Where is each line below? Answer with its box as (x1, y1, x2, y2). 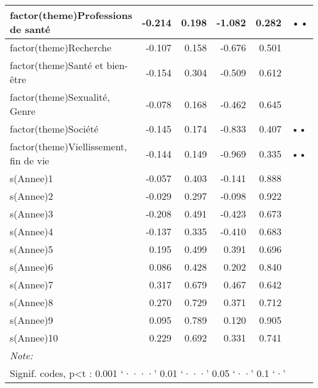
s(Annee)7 (10, 277, 53, 291)
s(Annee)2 (10, 189, 53, 203)
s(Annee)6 (10, 260, 53, 274)
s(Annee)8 (10, 295, 53, 309)
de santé (10, 22, 51, 36)
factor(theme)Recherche (10, 40, 112, 54)
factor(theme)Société (10, 122, 98, 136)
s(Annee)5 (10, 242, 53, 256)
